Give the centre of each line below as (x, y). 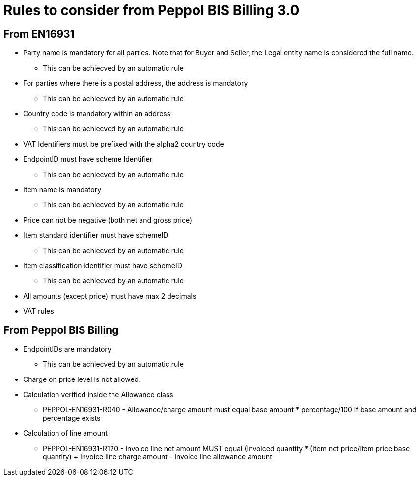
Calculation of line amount (65, 433)
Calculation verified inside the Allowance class (98, 395)
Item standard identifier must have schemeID (96, 235)
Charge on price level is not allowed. (82, 379)
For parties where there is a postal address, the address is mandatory (136, 83)
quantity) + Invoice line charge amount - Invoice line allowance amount (157, 457)
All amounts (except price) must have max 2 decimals (110, 296)
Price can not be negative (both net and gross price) (108, 220)
